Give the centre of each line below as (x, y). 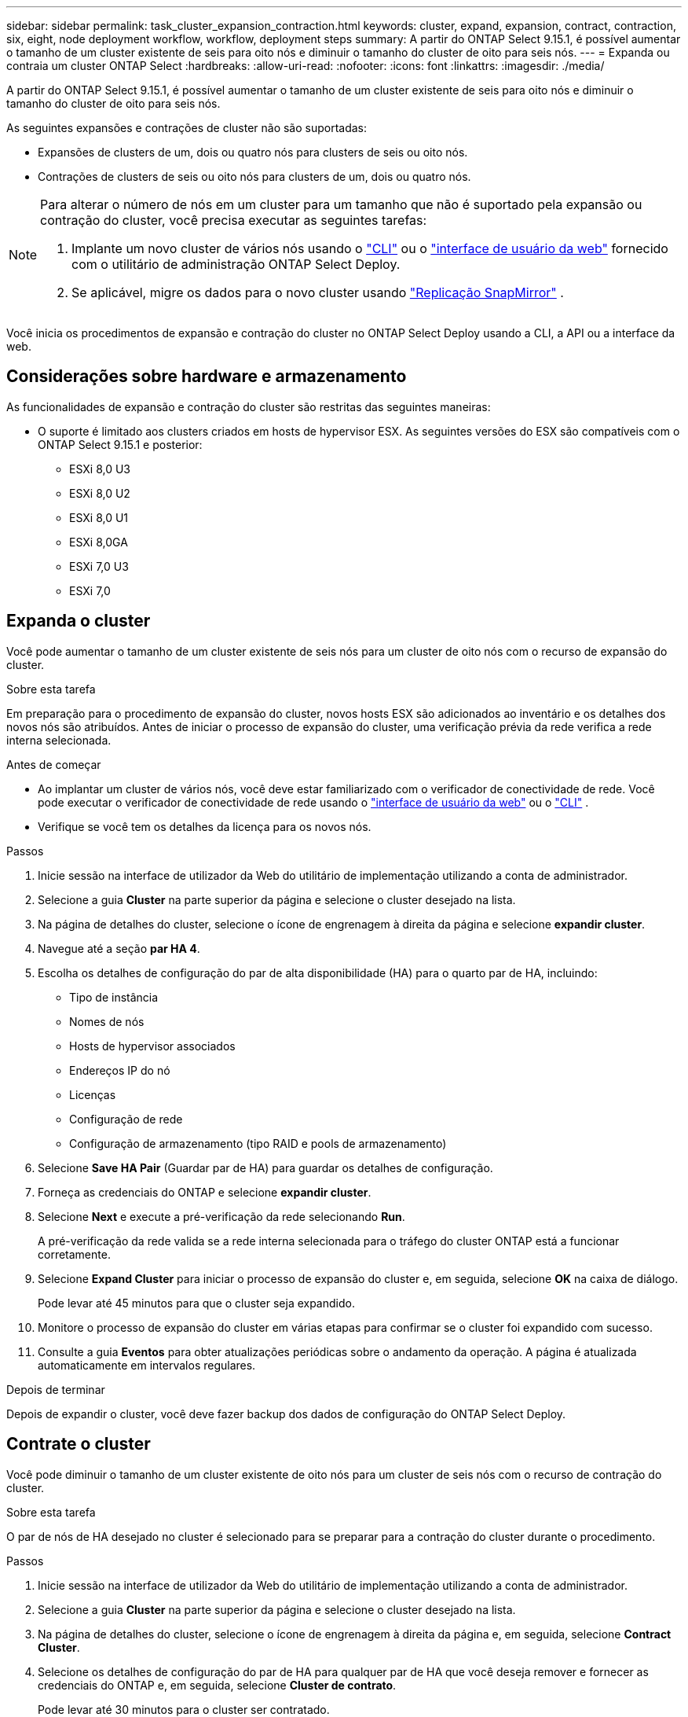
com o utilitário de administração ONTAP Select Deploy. (236, 264)
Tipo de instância (114, 997)
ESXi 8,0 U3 (100, 469)
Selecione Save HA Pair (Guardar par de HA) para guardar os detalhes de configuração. (265, 1167)
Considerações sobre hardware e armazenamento (207, 377)
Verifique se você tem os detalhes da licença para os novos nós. (205, 826)
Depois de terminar (56, 1389)
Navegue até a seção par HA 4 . (119, 948)
